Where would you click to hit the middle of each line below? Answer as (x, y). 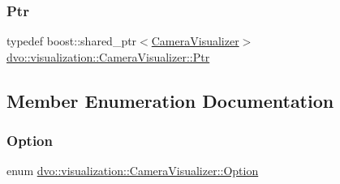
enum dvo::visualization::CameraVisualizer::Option (133, 171)
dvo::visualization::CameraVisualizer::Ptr (108, 56)
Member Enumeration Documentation (170, 100)
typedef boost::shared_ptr (72, 41)
